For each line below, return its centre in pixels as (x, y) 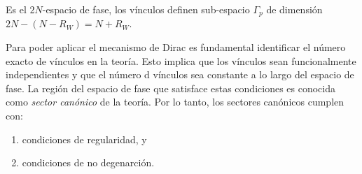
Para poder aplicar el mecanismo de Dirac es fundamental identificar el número (176, 47)
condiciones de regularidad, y (84, 139)
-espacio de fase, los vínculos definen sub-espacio (146, 9)
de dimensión (294, 9)
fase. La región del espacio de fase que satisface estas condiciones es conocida (171, 88)
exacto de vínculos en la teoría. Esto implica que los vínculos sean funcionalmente (181, 60)
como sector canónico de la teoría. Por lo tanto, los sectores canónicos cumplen (175, 102)
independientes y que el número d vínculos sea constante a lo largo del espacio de (180, 74)
